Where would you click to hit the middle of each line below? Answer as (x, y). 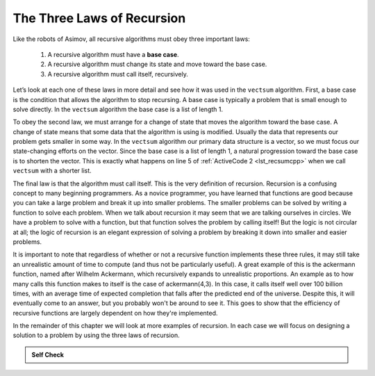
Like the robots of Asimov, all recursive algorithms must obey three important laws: (131, 39)
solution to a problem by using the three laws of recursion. (96, 335)
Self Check (48, 354)
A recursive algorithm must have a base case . (114, 54)
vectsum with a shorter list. (52, 171)
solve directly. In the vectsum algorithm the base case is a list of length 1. (118, 109)
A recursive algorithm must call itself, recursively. (118, 74)
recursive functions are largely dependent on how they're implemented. (115, 313)
